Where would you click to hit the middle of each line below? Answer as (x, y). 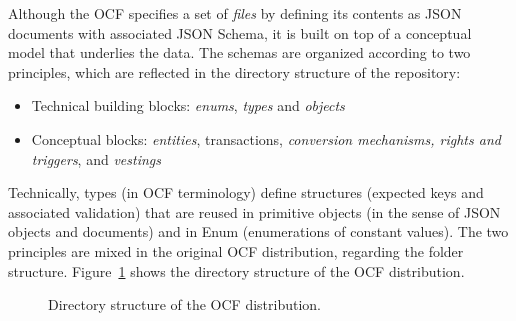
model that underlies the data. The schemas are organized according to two (239, 52)
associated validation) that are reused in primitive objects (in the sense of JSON (254, 211)
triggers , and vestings (96, 158)
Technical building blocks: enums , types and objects (188, 105)
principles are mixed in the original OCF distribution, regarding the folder (236, 250)
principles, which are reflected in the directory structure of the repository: (234, 71)
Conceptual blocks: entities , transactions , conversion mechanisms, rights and (266, 138)
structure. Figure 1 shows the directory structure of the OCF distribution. (236, 270)
